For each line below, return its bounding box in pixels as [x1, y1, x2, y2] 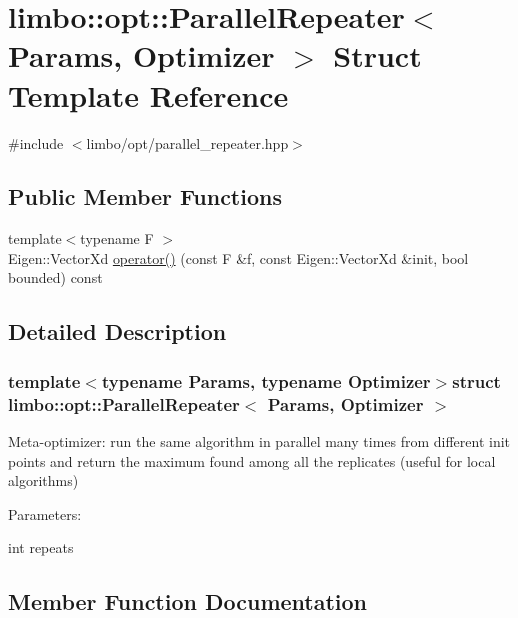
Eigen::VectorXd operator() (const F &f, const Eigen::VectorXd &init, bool [8, 247, 469, 268]
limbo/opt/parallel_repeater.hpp [86, 132, 289, 153]
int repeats [8, 537, 74, 558]
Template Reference [8, 74, 289, 115]
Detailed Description [8, 316, 227, 347]
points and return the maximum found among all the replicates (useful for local [8, 450, 496, 471]
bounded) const [8, 267, 103, 288]
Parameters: [8, 503, 82, 524]
